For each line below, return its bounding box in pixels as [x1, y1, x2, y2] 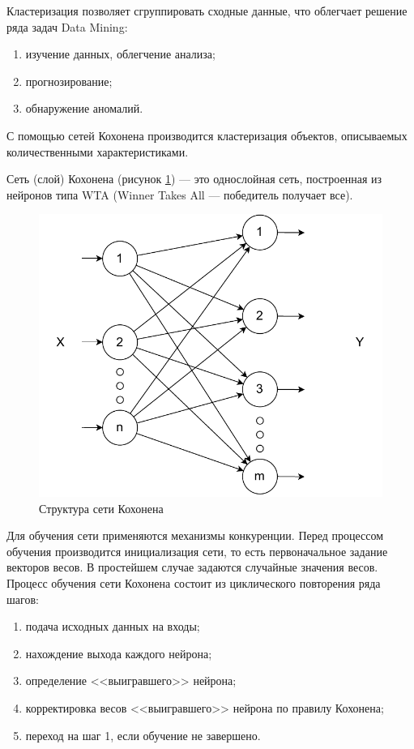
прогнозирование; [25, 72, 113, 89]
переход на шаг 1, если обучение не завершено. [25, 726, 261, 743]
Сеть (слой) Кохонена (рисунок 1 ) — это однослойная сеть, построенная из [6, 170, 382, 187]
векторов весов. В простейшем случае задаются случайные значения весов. [6, 559, 378, 576]
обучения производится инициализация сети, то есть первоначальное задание [6, 542, 388, 559]
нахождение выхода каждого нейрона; [25, 644, 212, 661]
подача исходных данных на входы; [25, 618, 200, 635]
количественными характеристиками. [6, 143, 189, 160]
